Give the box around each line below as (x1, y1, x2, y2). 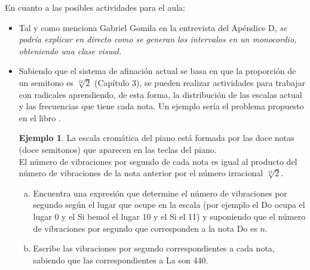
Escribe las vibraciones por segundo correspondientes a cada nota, (33, 242, 275, 254)
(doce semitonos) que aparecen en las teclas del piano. (19, 143, 217, 155)
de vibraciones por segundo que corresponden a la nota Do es (33, 222, 257, 234)
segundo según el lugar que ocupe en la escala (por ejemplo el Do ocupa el (33, 198, 305, 211)
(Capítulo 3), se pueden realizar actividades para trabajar (94, 76, 306, 88)
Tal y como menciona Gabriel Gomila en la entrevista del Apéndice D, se (19, 21, 287, 33)
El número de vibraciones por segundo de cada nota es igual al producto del (19, 155, 297, 167)
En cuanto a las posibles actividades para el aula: (5, 1, 185, 13)
